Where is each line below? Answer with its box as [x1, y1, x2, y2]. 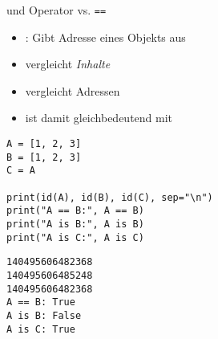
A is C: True [6, 323, 75, 335]
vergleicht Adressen [25, 82, 120, 99]
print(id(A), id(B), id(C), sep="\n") [6, 191, 213, 203]
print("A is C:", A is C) [6, 231, 144, 243]
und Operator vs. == [6, 2, 107, 18]
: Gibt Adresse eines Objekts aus [25, 28, 186, 45]
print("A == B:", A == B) [6, 205, 144, 217]
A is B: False [6, 309, 82, 321]
